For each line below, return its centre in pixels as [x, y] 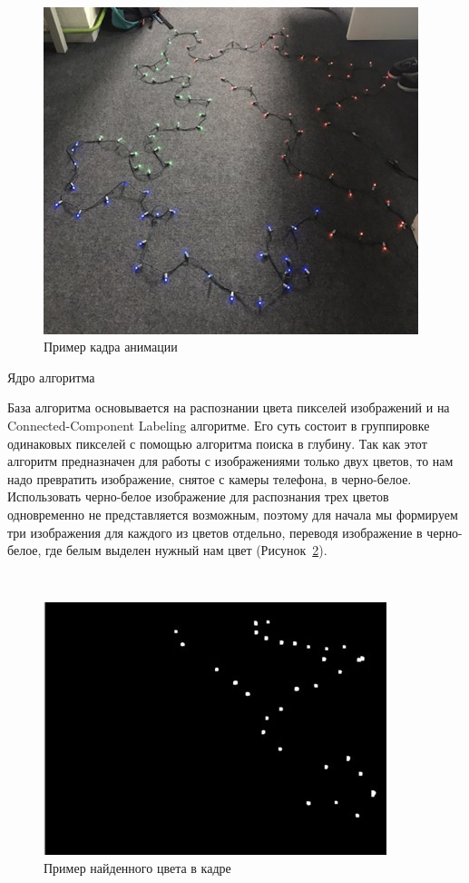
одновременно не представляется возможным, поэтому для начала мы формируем [233, 514]
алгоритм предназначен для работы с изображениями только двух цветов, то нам [230, 461]
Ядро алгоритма [51, 377]
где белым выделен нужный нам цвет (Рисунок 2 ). [186, 550]
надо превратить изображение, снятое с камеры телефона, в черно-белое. [210, 478]
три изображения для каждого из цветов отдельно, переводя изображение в [215, 532]
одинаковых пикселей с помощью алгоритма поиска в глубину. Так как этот [217, 443]
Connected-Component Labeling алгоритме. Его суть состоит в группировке [219, 425]
